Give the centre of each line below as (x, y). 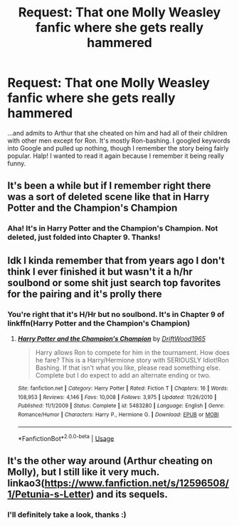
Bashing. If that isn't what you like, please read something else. (128, 368)
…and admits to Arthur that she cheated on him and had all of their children (117, 133)
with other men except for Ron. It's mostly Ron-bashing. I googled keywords (119, 141)
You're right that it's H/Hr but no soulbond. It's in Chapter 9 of (116, 314)
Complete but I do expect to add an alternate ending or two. (123, 375)
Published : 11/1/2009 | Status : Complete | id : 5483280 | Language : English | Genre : (121, 406)
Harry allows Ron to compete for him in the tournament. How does (132, 352)
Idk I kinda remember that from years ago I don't (116, 260)
